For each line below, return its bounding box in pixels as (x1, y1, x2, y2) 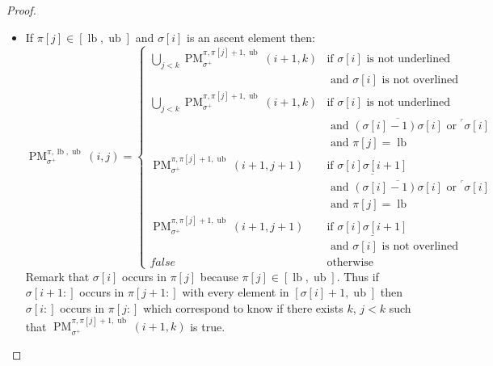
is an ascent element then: (187, 28, 315, 45)
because (200, 267, 238, 284)
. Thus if (336, 267, 379, 284)
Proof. (6, 2, 36, 18)
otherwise (327, 257, 374, 269)
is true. (190, 318, 225, 334)
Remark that (25, 267, 90, 284)
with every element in (182, 284, 289, 301)
